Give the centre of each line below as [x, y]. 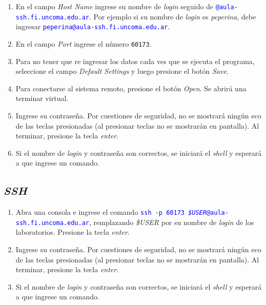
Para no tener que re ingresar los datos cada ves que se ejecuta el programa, [135, 61]
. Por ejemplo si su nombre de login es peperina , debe [172, 16]
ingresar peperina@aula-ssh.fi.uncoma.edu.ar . [93, 26]
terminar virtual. [42, 98]
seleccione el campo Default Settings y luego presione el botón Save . [122, 71]
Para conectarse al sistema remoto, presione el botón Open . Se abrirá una [131, 88]
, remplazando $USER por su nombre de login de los [171, 222]
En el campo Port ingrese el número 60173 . [84, 43]
